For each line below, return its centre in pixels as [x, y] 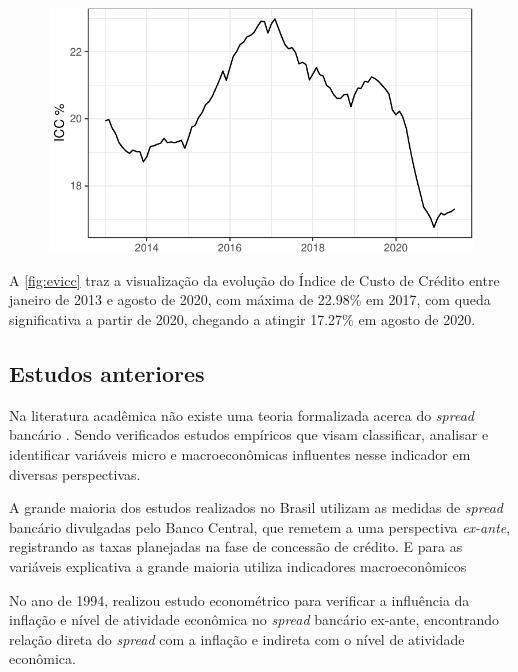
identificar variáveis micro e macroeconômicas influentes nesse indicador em [240, 453]
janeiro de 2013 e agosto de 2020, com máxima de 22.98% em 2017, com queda [250, 299]
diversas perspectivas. [75, 473]
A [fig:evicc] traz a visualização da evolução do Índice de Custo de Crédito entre [254, 279]
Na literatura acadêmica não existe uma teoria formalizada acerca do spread [241, 414]
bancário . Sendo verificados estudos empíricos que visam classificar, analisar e [249, 434]
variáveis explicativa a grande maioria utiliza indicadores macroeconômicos [238, 565]
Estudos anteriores [107, 372]
